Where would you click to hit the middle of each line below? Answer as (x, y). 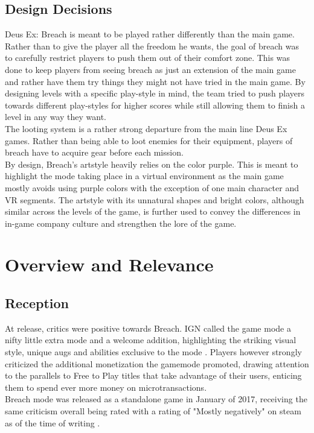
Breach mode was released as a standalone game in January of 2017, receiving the (156, 399)
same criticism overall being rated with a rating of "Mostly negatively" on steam (153, 411)
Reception (37, 303)
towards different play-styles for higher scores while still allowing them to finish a (155, 105)
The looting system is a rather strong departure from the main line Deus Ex (146, 128)
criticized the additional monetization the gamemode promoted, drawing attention (157, 363)
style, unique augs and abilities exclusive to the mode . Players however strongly (153, 352)
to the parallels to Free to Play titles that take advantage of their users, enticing (153, 375)
